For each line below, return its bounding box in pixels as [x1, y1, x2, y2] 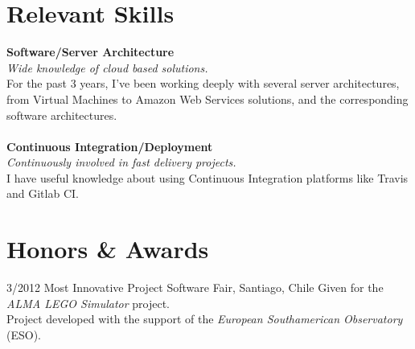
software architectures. [6, 106, 117, 123]
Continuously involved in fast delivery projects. [6, 154, 236, 170]
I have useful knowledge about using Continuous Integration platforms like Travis [6, 169, 409, 186]
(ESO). [6, 326, 41, 343]
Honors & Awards [6, 232, 209, 265]
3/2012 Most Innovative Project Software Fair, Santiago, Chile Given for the [6, 279, 384, 296]
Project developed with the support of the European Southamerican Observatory [6, 310, 403, 327]
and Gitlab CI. [6, 185, 79, 202]
